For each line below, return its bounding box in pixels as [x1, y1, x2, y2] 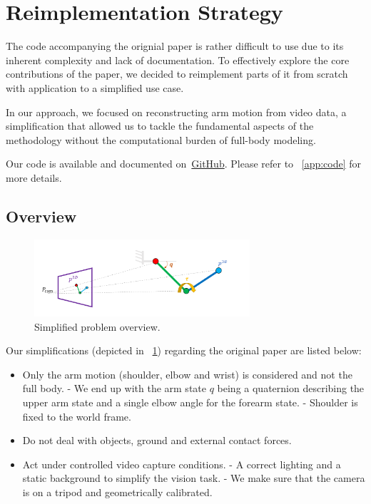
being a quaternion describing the [217, 381, 365, 396]
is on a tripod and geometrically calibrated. [22, 484, 213, 499]
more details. [6, 170, 62, 185]
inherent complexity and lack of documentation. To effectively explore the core [6, 52, 350, 67]
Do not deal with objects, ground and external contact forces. [22, 433, 292, 448]
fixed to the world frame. [22, 408, 131, 423]
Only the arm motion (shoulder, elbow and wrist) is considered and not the [22, 366, 352, 381]
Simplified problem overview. [34, 319, 161, 334]
